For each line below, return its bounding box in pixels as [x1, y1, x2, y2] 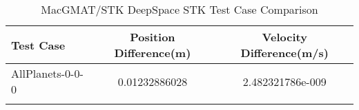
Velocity [262, 29, 307, 45]
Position [130, 29, 175, 45]
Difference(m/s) [240, 45, 329, 60]
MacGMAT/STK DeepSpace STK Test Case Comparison [41, 1, 318, 17]
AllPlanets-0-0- [11, 65, 84, 81]
